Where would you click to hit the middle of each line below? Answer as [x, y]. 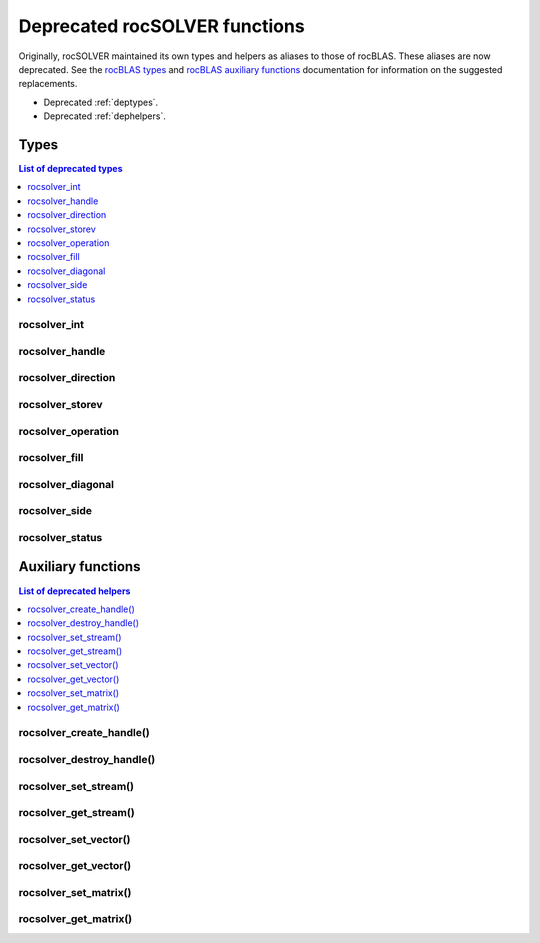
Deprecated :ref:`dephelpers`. [105, 116]
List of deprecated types [70, 169]
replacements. [48, 84]
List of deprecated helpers [74, 591]
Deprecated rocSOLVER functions [161, 26]
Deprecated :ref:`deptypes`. [101, 102]
